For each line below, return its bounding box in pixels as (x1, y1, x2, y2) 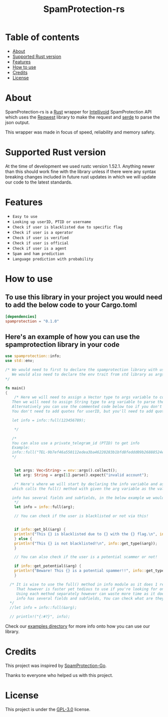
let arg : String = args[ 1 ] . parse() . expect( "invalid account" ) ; (14, 472, 149, 477)
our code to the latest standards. (5, 179, 72, 185)
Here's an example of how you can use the (5, 332, 140, 341)
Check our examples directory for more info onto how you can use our (5, 623, 150, 629)
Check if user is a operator (12, 230, 73, 235)
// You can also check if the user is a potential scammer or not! (14, 554, 157, 559)
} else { (14, 536, 32, 541)
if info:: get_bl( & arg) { (14, 527, 66, 532)
